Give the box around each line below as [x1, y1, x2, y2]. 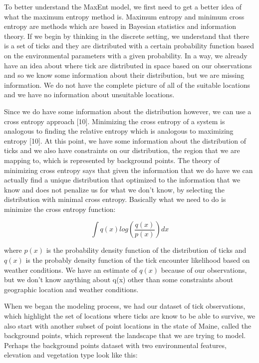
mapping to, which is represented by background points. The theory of [4, 155, 220, 165]
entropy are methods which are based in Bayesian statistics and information [4, 21, 237, 31]
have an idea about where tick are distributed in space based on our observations [4, 60, 252, 70]
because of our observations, [161, 264, 247, 275]
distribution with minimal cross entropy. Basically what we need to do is [4, 194, 226, 204]
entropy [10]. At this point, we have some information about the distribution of [4, 135, 246, 146]
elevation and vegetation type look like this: [4, 350, 138, 360]
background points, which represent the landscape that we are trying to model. [4, 330, 246, 341]
